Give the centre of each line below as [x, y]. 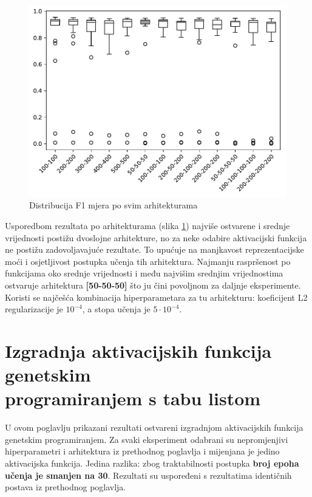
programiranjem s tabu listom [133, 398]
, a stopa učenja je [116, 309]
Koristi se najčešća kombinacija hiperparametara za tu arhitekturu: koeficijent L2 [156, 297]
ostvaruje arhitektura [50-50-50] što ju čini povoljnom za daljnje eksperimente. [153, 285]
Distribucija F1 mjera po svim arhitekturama [114, 205]
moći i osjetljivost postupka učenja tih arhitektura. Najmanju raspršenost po [148, 261]
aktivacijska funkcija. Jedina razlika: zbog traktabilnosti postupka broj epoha [152, 463]
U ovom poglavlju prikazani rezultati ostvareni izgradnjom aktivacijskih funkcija [154, 427]
